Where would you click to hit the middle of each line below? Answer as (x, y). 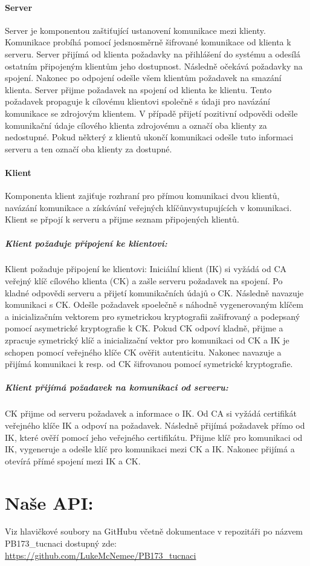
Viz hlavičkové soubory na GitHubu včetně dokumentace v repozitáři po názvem (154, 531)
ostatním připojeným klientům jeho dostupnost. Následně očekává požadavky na (154, 66)
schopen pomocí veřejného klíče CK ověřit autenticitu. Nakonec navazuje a (143, 352)
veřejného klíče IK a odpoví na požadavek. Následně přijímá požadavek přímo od (155, 425)
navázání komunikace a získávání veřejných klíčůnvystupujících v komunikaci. (148, 207)
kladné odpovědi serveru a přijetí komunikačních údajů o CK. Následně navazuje (154, 292)
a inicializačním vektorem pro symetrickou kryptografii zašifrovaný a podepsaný (153, 316)
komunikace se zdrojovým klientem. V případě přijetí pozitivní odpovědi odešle (151, 113)
